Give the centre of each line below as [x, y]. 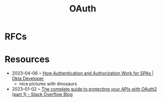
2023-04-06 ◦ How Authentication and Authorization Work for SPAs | [83, 73]
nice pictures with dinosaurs [48, 84]
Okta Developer [28, 79]
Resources [27, 59]
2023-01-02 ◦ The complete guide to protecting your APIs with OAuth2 [84, 89]
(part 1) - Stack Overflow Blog [42, 95]
